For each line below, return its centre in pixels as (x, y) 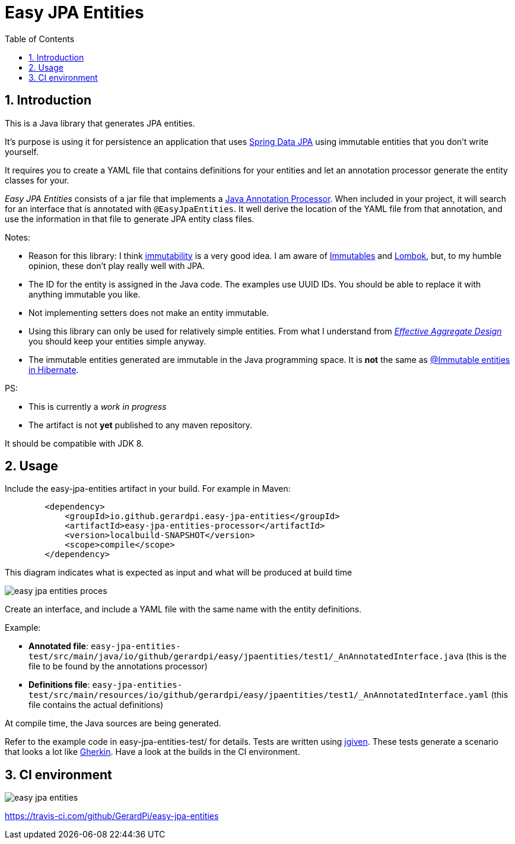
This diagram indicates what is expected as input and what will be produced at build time (179, 573)
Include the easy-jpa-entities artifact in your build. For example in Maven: (148, 489)
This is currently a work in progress (98, 406)
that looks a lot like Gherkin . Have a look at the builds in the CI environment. (152, 752)
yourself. (22, 151)
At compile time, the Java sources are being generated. (113, 723)
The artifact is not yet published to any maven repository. (141, 425)
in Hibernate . (54, 369)
